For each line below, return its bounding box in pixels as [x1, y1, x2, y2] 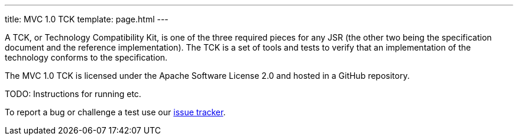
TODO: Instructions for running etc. [5, 89, 141, 99]
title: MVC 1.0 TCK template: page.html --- [5, 14, 169, 24]
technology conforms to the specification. [5, 52, 168, 62]
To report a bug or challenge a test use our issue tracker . [5, 107, 226, 117]
